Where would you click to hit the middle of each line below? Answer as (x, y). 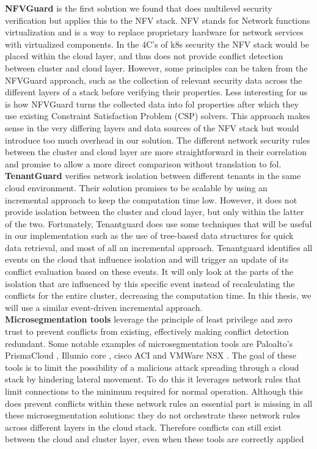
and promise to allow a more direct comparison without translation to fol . (143, 163)
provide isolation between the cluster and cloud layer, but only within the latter (155, 212)
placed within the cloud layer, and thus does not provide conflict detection (144, 56)
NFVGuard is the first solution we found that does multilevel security (139, 8)
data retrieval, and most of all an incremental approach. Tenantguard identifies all (159, 247)
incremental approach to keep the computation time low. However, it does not (151, 199)
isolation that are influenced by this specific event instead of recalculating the (150, 283)
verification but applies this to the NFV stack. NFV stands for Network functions (158, 20)
